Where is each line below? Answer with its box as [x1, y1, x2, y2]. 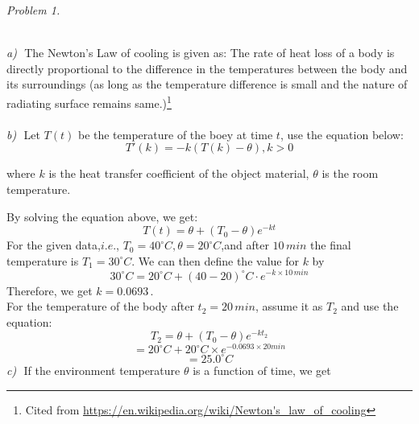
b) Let [6, 126, 40, 142]
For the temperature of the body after [6, 298, 194, 315]
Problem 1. [6, 2, 60, 18]
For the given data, [6, 237, 101, 253]
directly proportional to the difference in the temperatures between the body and [6, 60, 408, 76]
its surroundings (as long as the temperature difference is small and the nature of [6, 76, 408, 93]
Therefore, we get [6, 282, 93, 298]
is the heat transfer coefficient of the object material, [48, 165, 309, 182]
